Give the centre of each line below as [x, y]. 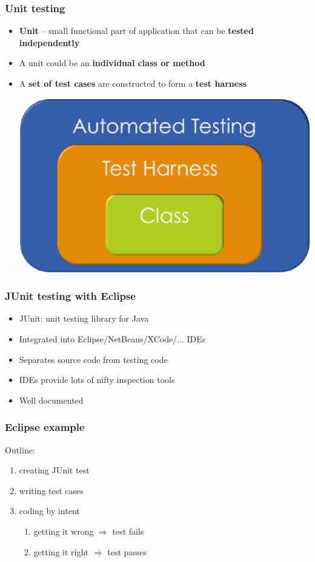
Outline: [20, 449]
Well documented [51, 400]
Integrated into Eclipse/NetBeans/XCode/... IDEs [112, 338]
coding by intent [49, 511]
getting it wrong [64, 531]
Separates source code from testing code [93, 359]
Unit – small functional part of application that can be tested [136, 31]
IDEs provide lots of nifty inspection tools [97, 380]
